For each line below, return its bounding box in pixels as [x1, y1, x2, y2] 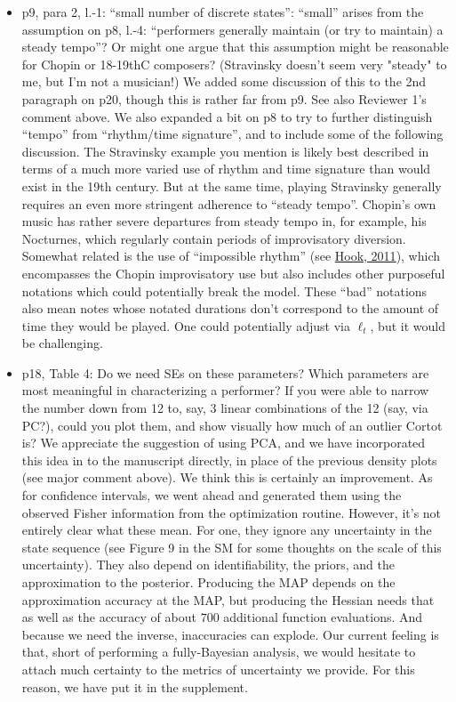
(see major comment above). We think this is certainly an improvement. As [21, 468, 433, 487]
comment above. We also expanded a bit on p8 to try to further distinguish [21, 107, 433, 125]
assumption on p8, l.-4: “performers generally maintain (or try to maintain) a [21, 20, 444, 38]
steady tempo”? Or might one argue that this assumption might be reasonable [21, 37, 449, 56]
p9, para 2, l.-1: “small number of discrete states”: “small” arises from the [21, 3, 424, 20]
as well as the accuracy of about [21, 608, 196, 626]
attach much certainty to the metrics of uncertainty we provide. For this [21, 659, 415, 678]
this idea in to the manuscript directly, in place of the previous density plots [21, 450, 437, 469]
